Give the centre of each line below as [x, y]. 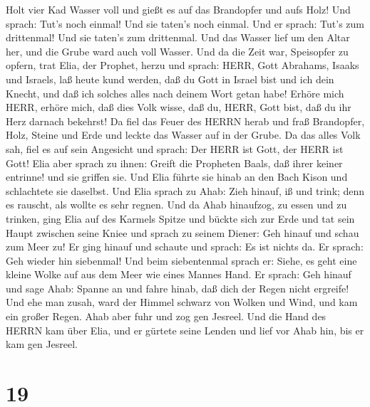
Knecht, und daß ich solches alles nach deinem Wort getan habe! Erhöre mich [175, 93]
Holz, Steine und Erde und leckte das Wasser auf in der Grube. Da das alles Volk [183, 135]
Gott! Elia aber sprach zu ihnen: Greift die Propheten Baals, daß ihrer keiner [174, 163]
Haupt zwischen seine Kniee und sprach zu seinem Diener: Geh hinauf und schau [183, 232]
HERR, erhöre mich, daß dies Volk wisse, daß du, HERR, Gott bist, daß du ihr [179, 107]
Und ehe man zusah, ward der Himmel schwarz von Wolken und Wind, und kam [182, 302]
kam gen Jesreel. [42, 344]
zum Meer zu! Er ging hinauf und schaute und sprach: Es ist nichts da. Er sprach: [185, 247]
